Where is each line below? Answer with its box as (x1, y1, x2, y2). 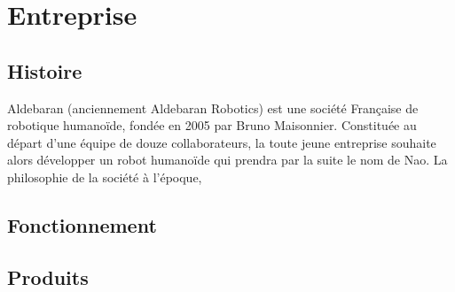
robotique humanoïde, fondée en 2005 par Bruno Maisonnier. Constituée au (7, 116, 417, 134)
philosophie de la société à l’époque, (7, 167, 202, 186)
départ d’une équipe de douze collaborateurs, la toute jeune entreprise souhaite (7, 133, 436, 151)
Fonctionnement (7, 211, 157, 238)
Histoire (7, 57, 82, 84)
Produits (7, 263, 89, 290)
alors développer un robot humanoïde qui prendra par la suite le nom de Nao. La (7, 150, 448, 169)
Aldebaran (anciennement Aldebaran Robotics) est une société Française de (7, 98, 419, 117)
